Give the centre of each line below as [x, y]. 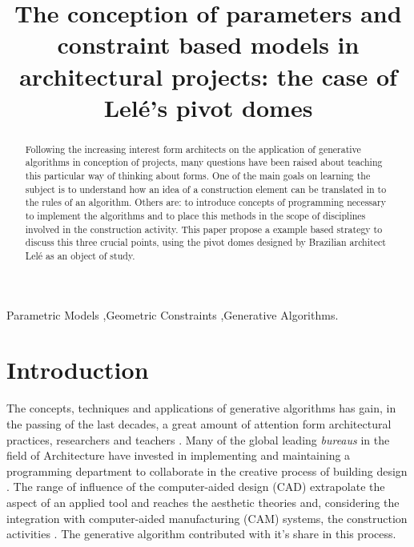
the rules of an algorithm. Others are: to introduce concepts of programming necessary [205, 202]
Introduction [78, 370]
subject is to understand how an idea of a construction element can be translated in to [206, 189]
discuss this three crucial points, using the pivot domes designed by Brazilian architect [205, 242]
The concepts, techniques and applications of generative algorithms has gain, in [201, 408]
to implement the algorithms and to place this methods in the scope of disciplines [195, 216]
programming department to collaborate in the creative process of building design [207, 471]
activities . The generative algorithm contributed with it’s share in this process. [201, 534]
